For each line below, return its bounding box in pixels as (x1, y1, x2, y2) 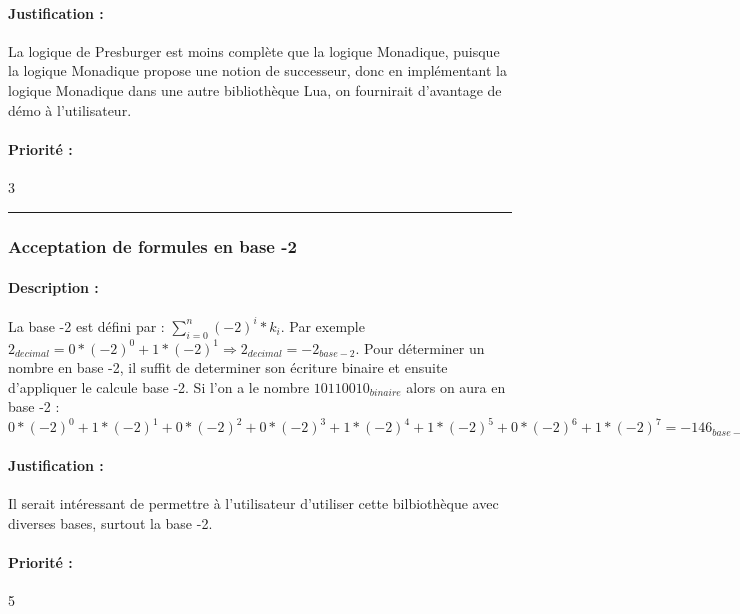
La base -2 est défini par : (8, 315, 165, 336)
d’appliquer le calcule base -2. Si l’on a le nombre (8, 376, 310, 397)
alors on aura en (406, 376, 506, 397)
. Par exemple (280, 315, 365, 336)
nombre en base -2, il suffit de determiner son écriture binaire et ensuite (8, 357, 448, 378)
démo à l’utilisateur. (8, 99, 132, 120)
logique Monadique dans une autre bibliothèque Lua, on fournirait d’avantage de (8, 79, 502, 100)
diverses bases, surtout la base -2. (8, 512, 213, 533)
